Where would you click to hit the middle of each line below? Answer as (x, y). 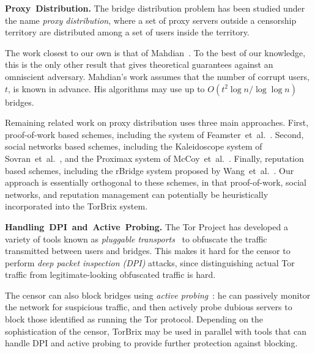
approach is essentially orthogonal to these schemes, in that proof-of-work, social (156, 182)
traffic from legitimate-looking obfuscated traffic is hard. (110, 275)
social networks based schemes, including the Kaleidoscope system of (134, 146)
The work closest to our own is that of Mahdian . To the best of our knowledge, (155, 52)
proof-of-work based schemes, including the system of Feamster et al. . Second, (154, 134)
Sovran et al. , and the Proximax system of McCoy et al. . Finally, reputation (154, 158)
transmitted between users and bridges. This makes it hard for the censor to (148, 251)
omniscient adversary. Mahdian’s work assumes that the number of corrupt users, (157, 76)
